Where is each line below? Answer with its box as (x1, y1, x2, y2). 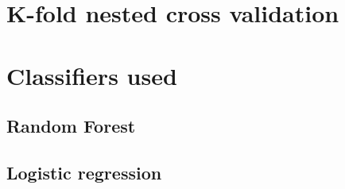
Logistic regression (6, 160, 162, 184)
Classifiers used (6, 59, 177, 91)
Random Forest (6, 114, 136, 138)
